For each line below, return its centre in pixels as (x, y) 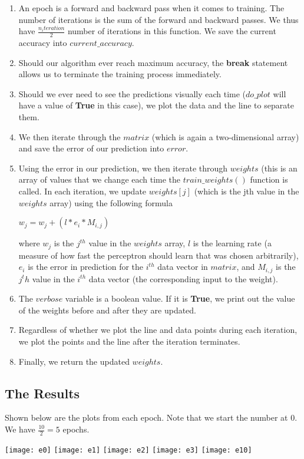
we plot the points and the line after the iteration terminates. (129, 341)
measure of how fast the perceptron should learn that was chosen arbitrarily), (158, 255)
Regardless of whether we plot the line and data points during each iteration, (158, 330)
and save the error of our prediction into (91, 148)
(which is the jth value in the (247, 191)
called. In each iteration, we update (82, 191)
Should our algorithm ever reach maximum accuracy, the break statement (153, 62)
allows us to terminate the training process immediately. (120, 74)
